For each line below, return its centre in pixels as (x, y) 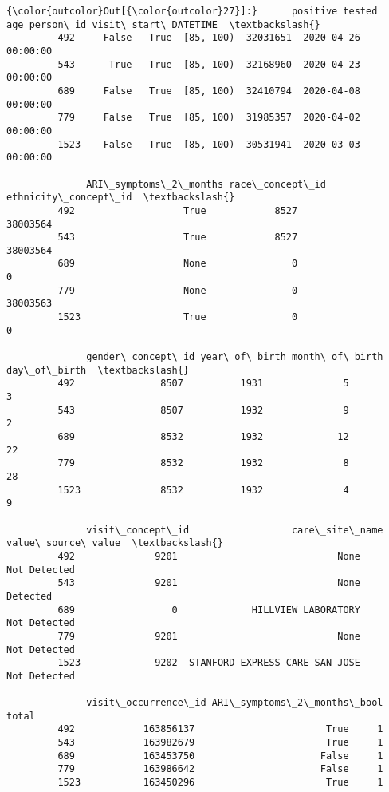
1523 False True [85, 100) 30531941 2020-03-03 (209, 144)
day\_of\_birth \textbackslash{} (98, 370)
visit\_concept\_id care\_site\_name (235, 530)
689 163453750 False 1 (220, 756)
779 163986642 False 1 (220, 769)
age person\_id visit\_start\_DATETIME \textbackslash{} (163, 24)
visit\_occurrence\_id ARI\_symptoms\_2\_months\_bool (235, 703)
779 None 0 (178, 290)
